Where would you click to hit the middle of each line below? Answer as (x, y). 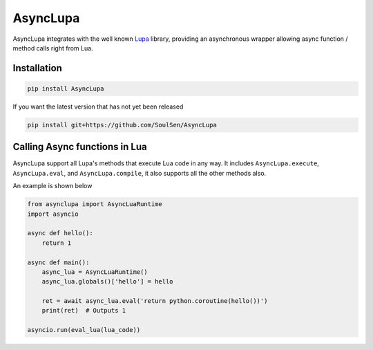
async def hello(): (60, 233)
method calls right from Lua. (53, 48)
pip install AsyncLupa (66, 89)
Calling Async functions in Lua (80, 147)
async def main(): (58, 262)
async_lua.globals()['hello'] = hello (107, 282)
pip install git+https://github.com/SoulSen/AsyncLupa (122, 125)
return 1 (57, 243)
